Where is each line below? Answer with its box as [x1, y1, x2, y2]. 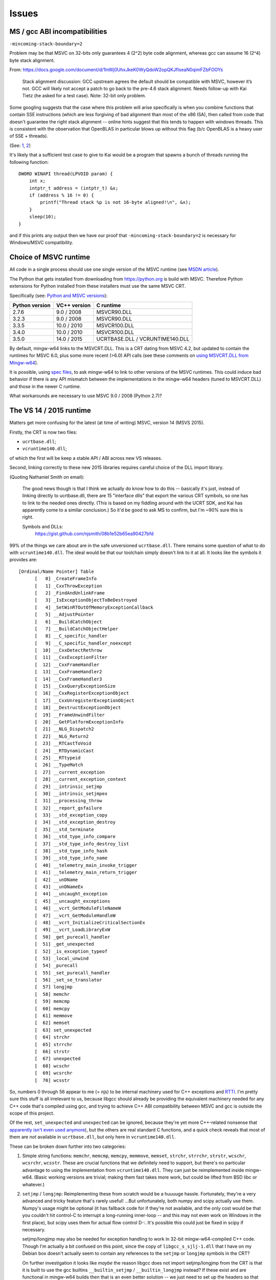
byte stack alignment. [9, 57, 55, 63]
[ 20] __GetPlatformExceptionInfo [34, 719, 124, 724]
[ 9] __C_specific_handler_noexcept [34, 640, 132, 646]
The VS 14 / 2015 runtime [9, 406, 91, 415]
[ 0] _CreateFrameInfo [34, 576, 97, 582]
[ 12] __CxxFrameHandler [34, 662, 100, 668]
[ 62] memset [34, 1020, 70, 1026]
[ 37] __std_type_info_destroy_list [34, 841, 129, 847]
